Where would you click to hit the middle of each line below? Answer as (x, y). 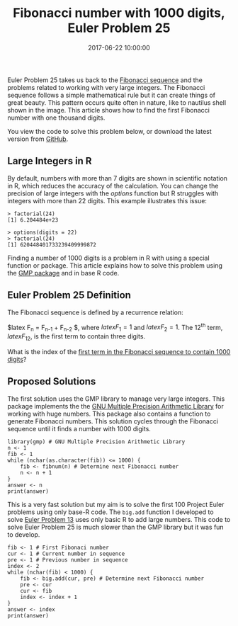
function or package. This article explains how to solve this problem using (115, 265)
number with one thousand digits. (56, 118)
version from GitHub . (38, 139)
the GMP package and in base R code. (63, 273)
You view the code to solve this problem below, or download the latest (110, 131)
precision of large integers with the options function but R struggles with (113, 193)
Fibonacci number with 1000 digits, (119, 13)
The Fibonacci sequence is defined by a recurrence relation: (95, 312)
